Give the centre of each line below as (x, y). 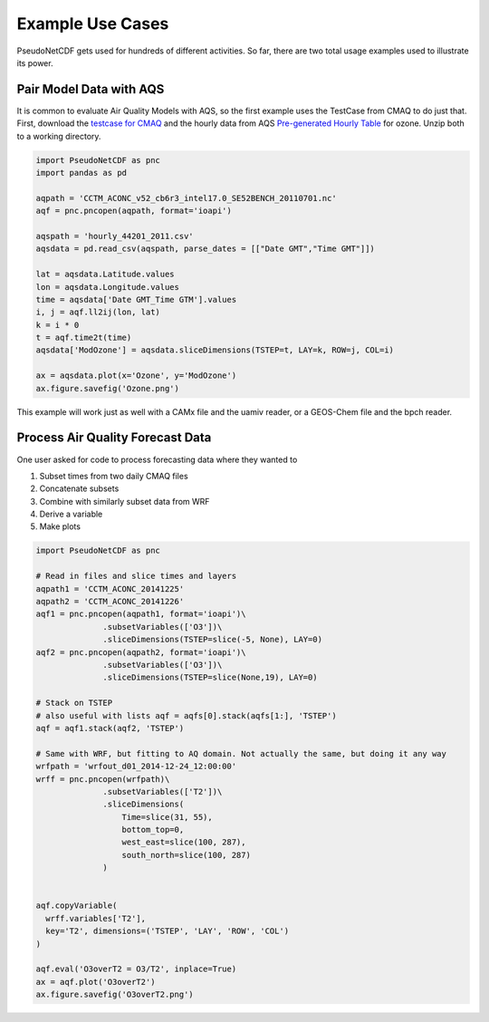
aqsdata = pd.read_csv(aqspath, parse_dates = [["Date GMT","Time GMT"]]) (206, 249)
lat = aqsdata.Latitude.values (105, 275)
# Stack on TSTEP (74, 703)
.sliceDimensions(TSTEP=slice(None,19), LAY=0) (210, 678)
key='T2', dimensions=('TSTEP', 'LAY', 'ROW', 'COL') (168, 931)
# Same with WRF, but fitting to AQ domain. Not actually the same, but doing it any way (241, 753)
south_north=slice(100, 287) (186, 855)
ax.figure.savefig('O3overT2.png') (115, 995)
